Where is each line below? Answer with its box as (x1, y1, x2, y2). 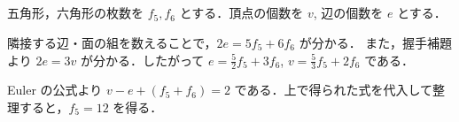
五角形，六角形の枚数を (7, 4, 144, 22)
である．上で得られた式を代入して (234, 80, 433, 99)
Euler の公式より (7, 80, 103, 99)
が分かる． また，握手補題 (299, 33, 453, 51)
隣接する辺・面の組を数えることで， (7, 33, 217, 51)
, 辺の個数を (313, 4, 384, 22)
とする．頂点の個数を (179, 4, 304, 22)
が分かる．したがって (81, 50, 205, 69)
